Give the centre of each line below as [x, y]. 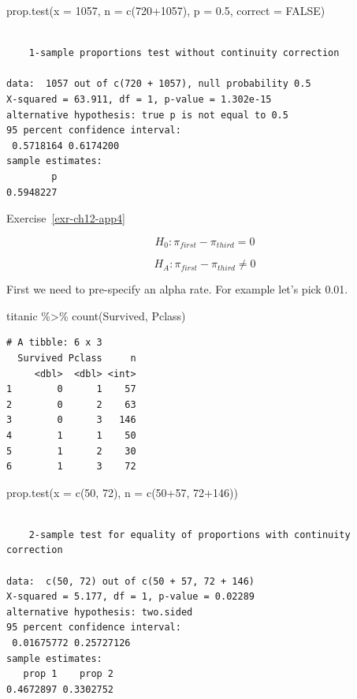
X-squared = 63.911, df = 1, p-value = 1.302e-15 [139, 99]
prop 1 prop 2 [69, 674]
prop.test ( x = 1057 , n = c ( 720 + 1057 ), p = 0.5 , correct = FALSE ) [166, 10]
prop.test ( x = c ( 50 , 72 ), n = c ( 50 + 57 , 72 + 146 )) [122, 492]
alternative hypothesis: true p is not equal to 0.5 [147, 115]
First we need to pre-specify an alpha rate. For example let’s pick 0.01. [177, 289]
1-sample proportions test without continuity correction [184, 53]
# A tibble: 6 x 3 [54, 343]
